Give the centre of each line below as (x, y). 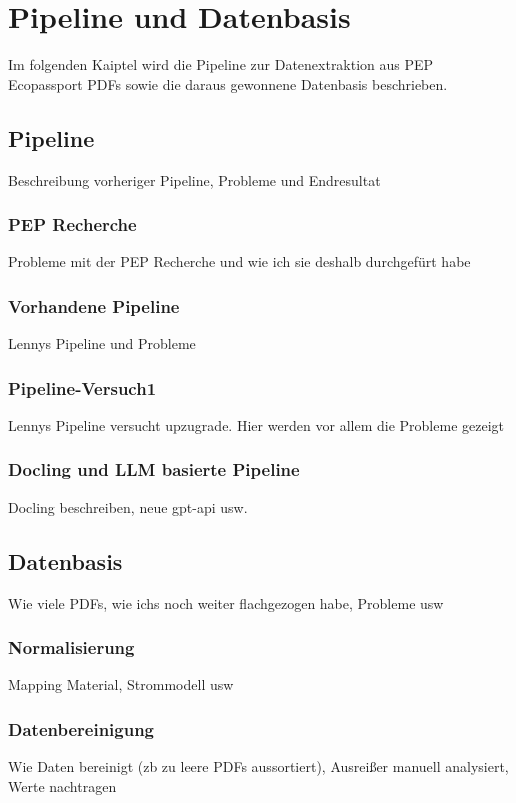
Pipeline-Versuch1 (82, 387)
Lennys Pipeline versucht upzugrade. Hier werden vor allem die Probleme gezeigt (256, 424)
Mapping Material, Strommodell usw (121, 684)
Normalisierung (71, 647)
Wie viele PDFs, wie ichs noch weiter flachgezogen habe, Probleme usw (226, 602)
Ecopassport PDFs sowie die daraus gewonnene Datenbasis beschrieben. (228, 83)
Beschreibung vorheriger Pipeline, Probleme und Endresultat (194, 179)
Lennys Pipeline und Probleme (102, 343)
